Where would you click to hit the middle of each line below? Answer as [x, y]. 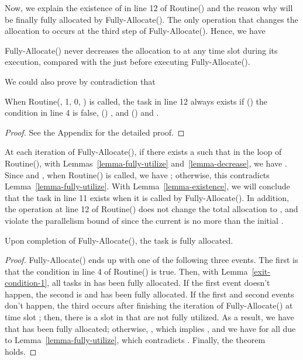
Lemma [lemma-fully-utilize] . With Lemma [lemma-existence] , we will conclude [147, 186]
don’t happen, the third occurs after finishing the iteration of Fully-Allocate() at [149, 305]
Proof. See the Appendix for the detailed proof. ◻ [95, 132]
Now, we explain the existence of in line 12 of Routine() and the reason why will [149, 8]
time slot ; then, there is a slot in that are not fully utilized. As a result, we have [149, 317]
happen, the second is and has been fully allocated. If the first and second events [149, 294]
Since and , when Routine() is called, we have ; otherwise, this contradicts [137, 174]
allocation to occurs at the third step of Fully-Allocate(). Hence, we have [135, 31]
